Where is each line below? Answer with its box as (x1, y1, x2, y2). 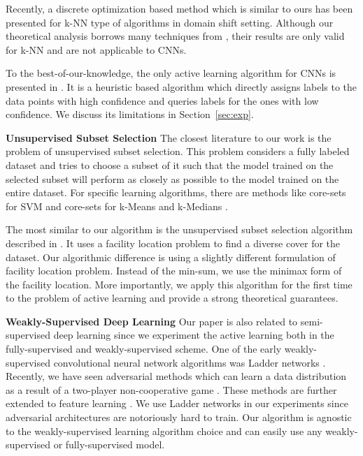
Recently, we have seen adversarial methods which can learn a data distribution (6, 369, 347, 383)
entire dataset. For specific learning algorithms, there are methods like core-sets (6, 185, 346, 200)
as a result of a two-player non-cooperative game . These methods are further (6, 382, 337, 397)
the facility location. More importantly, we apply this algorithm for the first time (6, 277, 353, 291)
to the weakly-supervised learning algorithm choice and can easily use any (6, 423, 322, 438)
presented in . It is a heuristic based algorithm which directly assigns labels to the (6, 79, 357, 94)
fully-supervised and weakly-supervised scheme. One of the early (6, 341, 282, 356)
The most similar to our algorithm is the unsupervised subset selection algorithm (6, 222, 353, 237)
